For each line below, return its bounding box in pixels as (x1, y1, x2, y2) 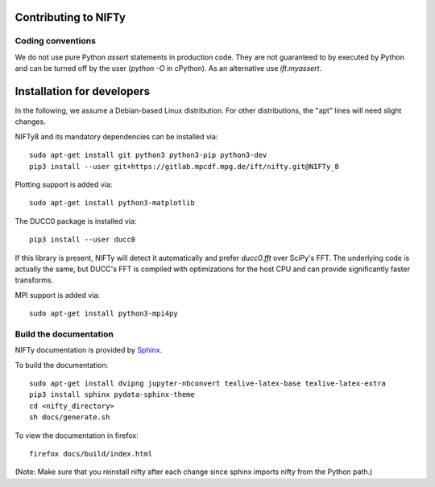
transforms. (14, 275, 54, 285)
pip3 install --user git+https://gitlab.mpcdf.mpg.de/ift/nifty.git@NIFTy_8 (29, 162, 340, 171)
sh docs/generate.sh (29, 413, 110, 422)
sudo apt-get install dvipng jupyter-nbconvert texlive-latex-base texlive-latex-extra (29, 379, 387, 388)
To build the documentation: (14, 360, 109, 369)
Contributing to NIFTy (14, 10, 126, 24)
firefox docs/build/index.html (29, 449, 153, 459)
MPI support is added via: (14, 290, 101, 299)
